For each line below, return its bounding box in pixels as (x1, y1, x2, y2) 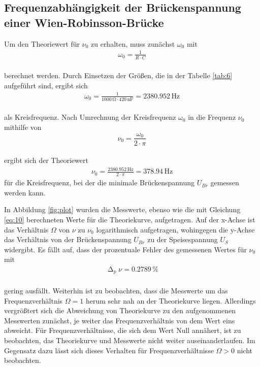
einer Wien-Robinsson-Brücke (4, 14, 164, 30)
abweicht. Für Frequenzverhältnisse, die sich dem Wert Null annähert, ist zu (4, 325, 241, 336)
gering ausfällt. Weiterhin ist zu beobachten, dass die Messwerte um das (4, 285, 228, 295)
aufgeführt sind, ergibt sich (4, 80, 88, 90)
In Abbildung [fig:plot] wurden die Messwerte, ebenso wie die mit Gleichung (4, 204, 241, 215)
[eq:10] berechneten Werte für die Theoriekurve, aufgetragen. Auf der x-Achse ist (4, 214, 255, 224)
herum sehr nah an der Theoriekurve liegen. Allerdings (85, 295, 256, 306)
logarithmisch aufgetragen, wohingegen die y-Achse (96, 224, 255, 235)
